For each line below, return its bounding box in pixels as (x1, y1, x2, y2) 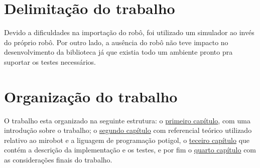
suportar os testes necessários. (4, 56, 96, 67)
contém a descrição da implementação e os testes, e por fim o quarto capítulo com (4, 144, 256, 155)
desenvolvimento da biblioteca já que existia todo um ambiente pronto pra (4, 47, 233, 57)
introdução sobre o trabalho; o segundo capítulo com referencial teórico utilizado (4, 125, 252, 135)
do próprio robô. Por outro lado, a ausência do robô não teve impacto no (4, 37, 228, 47)
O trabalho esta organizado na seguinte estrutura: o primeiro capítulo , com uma (4, 115, 250, 125)
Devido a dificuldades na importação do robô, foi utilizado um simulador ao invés (4, 27, 254, 38)
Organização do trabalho (4, 86, 178, 106)
